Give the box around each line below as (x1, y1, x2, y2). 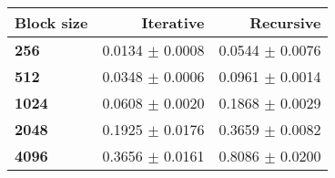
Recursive (249, 12, 321, 33)
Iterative (141, 12, 205, 33)
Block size (15, 12, 88, 33)
